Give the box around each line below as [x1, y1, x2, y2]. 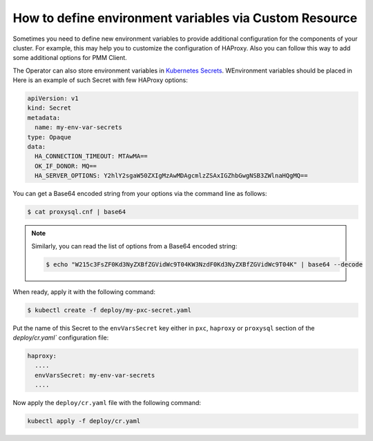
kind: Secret [27, 104, 72, 112]
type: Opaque [27, 133, 72, 141]
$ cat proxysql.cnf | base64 [27, 208, 126, 216]
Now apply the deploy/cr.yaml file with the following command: [12, 399, 202, 407]
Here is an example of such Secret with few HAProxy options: [12, 76, 188, 84]
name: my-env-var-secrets [35, 124, 122, 131]
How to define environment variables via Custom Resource [12, 10, 358, 26]
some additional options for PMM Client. [12, 54, 127, 62]
